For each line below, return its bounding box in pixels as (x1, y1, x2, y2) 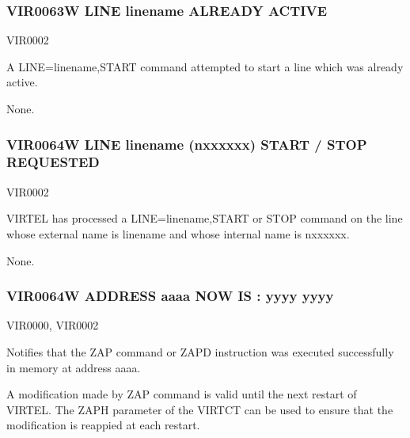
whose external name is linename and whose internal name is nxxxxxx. (6, 225, 350, 242)
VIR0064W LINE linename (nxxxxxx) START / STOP (6, 134, 367, 154)
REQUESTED (6, 152, 100, 172)
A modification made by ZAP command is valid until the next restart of (6, 386, 357, 402)
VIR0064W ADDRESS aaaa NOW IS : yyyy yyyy (6, 286, 334, 306)
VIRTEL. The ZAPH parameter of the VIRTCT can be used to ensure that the (6, 401, 393, 417)
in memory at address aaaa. (6, 359, 141, 375)
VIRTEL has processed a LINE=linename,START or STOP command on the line (6, 210, 403, 227)
